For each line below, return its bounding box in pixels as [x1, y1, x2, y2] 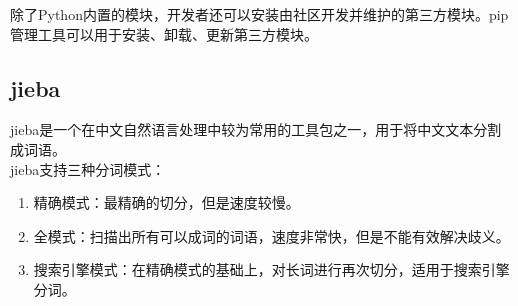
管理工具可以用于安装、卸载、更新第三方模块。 [10, 23, 318, 44]
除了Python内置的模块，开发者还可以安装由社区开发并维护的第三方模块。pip [10, 4, 509, 24]
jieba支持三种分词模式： [10, 158, 166, 179]
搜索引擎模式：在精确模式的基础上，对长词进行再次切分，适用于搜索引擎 [33, 259, 510, 280]
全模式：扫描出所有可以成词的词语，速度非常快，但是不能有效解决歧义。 [33, 225, 510, 246]
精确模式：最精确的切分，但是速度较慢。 [33, 192, 300, 213]
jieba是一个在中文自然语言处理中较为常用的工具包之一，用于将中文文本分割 [10, 119, 502, 140]
